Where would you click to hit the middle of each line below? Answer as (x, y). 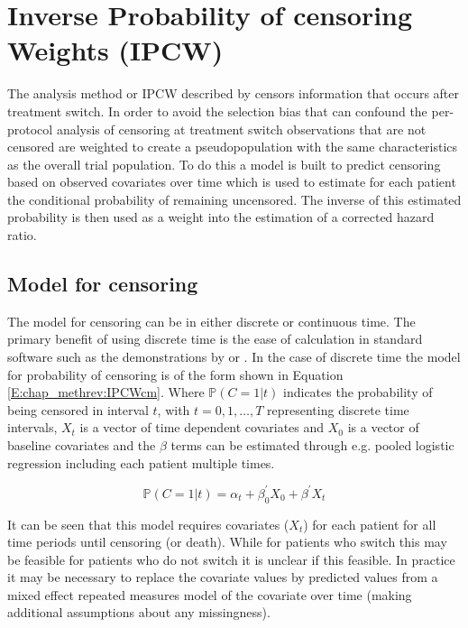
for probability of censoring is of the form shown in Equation (175, 374)
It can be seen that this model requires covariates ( (148, 524)
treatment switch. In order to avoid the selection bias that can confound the (217, 111)
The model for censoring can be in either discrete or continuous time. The (211, 321)
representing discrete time (338, 409)
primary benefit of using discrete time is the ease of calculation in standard (215, 339)
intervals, (32, 427)
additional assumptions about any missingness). (139, 612)
